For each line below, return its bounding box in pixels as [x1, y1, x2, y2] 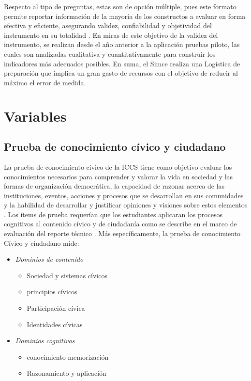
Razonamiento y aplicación [27, 368, 106, 378]
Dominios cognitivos [15, 335, 75, 346]
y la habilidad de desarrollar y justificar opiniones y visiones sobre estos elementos [4, 200, 248, 210]
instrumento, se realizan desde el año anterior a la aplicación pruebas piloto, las [4, 39, 240, 49]
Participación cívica [27, 303, 85, 313]
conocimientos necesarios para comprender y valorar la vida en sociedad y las [4, 171, 233, 181]
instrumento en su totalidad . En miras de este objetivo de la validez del [4, 30, 218, 40]
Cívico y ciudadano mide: [4, 238, 79, 248]
